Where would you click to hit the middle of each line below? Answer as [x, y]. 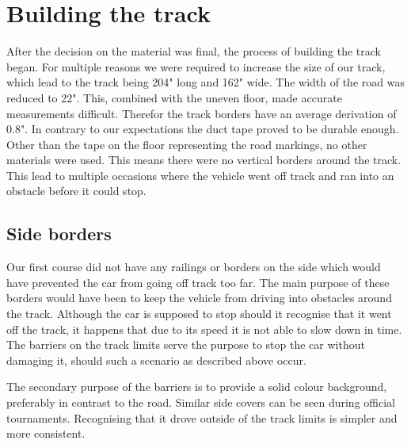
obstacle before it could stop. [76, 191]
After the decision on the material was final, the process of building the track [194, 51]
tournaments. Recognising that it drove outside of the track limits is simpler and [202, 417]
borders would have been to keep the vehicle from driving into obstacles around [199, 298]
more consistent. [46, 433]
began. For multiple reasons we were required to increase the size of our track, [196, 66]
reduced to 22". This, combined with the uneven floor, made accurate [174, 97]
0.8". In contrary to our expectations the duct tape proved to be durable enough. [203, 129]
